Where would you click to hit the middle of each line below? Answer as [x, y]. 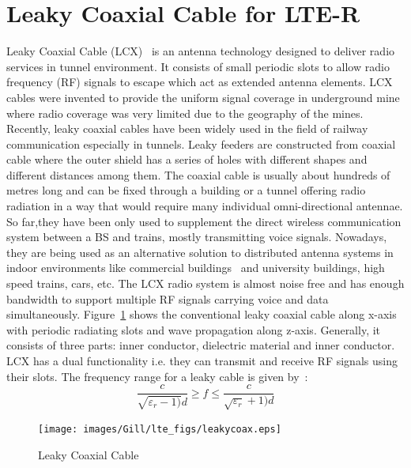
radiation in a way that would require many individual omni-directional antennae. [205, 206]
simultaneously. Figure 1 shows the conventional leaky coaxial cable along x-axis [202, 314]
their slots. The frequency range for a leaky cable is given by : [157, 376]
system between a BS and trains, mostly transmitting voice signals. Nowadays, [197, 237]
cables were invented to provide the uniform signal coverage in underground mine [203, 97]
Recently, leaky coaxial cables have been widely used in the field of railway [187, 128]
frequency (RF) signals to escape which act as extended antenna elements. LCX [200, 82]
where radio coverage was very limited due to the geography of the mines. [185, 113]
